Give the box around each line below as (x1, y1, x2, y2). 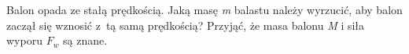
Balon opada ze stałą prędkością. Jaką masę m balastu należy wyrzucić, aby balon (6, 2, 403, 17)
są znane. (63, 32, 108, 49)
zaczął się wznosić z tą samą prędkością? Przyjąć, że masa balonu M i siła (6, 16, 365, 33)
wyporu (6, 32, 42, 49)
